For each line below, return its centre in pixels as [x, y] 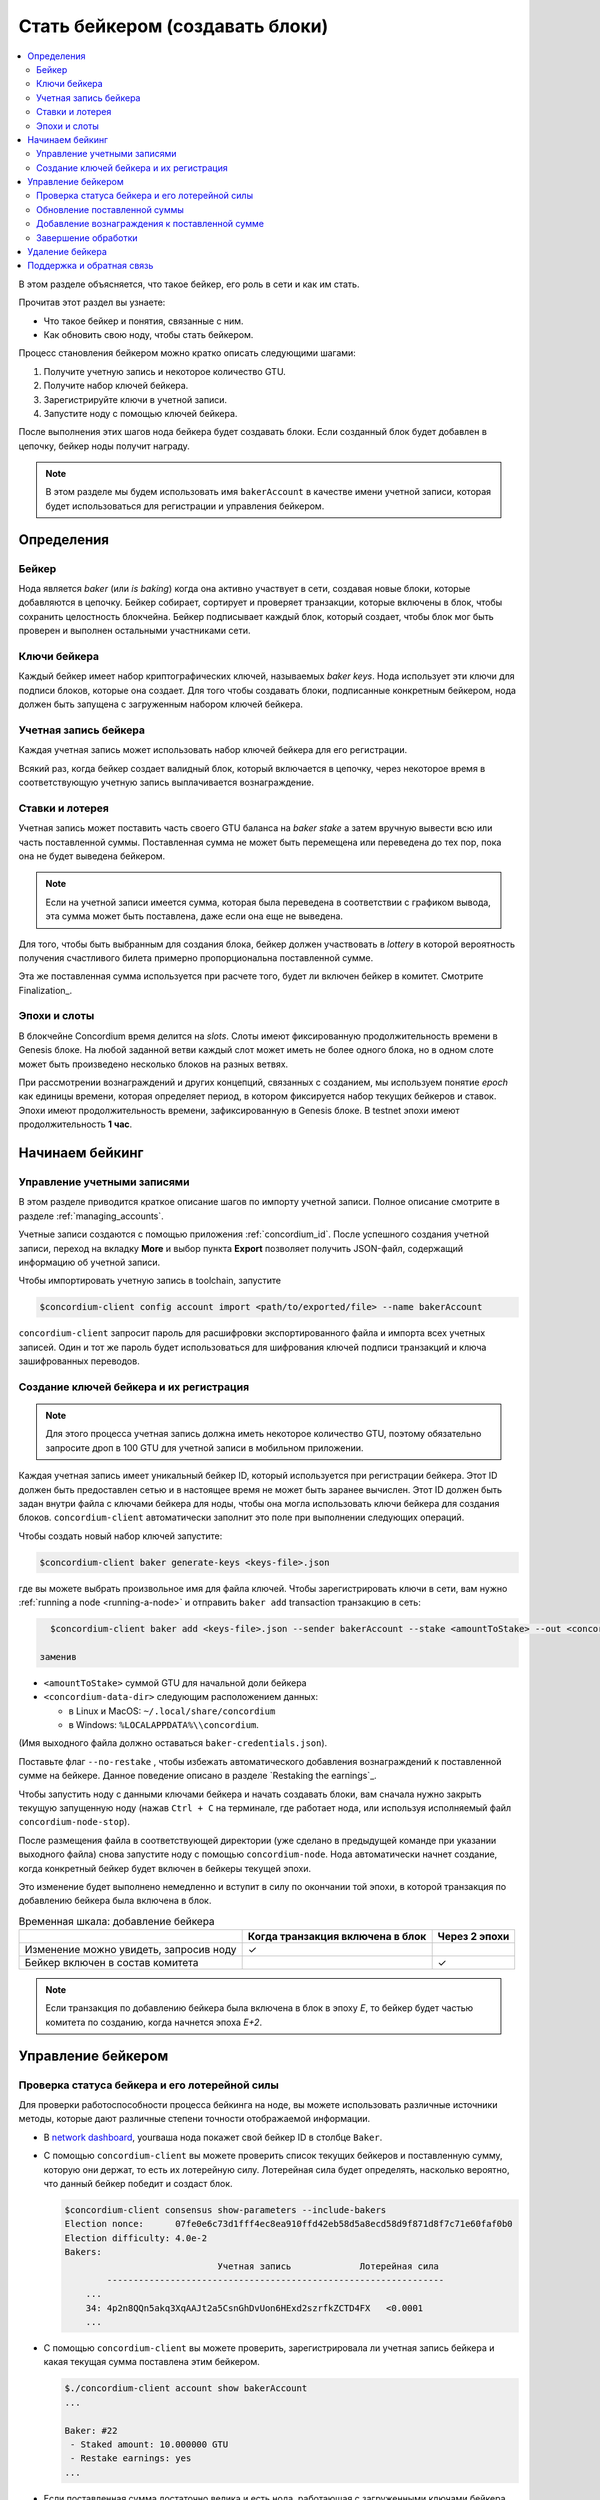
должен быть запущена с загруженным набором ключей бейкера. [161, 704]
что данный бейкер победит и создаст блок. [138, 2183]
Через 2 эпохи [473, 1937]
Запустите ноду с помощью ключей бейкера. [140, 413]
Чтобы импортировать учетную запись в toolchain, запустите [150, 1281]
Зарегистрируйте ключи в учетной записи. [135, 399]
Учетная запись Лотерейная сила [328, 2266]
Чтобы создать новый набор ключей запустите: [120, 1536]
